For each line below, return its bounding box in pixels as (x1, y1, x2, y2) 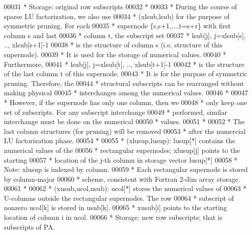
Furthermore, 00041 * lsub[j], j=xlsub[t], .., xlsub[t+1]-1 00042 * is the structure (4, 59, 245, 69)
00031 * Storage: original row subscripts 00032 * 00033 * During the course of (4, 1, 237, 11)
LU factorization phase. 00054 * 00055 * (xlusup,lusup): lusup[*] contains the (4, 135, 235, 146)
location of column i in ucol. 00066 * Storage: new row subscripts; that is (4, 212, 223, 222)
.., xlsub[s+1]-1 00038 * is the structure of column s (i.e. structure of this (4, 40, 223, 50)
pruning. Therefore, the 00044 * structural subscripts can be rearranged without (4, 78, 244, 88)
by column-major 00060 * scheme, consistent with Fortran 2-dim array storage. (4, 173, 240, 184)
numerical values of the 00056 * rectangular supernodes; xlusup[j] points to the (4, 145, 240, 155)
